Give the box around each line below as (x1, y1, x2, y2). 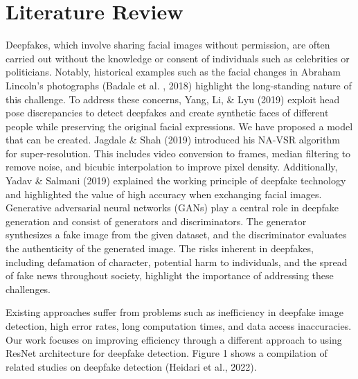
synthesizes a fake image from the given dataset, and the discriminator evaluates (6, 227, 347, 242)
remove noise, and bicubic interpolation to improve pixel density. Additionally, (6, 159, 338, 174)
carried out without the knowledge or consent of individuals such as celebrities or (6, 51, 350, 65)
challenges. (6, 281, 51, 296)
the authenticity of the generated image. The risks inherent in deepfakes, (6, 241, 314, 256)
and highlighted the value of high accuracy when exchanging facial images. (6, 186, 322, 201)
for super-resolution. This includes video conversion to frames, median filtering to (6, 146, 351, 160)
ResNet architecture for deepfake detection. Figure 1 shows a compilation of (6, 346, 328, 360)
